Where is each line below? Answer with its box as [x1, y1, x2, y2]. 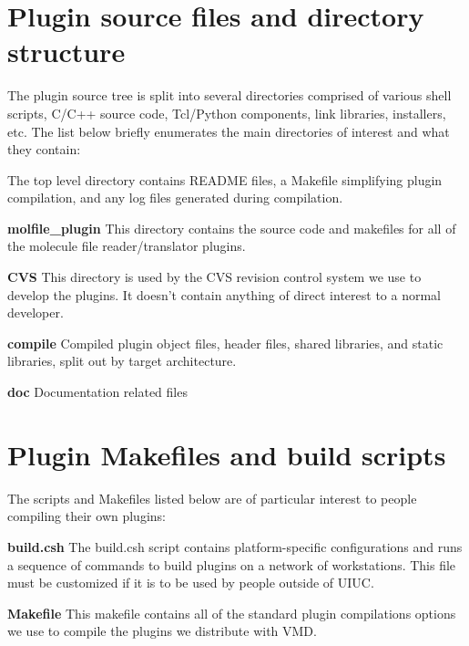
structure [7, 33, 126, 70]
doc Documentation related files [7, 382, 188, 401]
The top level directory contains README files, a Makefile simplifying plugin [7, 170, 443, 189]
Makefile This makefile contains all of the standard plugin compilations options [7, 603, 456, 622]
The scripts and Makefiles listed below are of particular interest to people [7, 488, 417, 507]
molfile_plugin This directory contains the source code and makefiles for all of [7, 218, 456, 237]
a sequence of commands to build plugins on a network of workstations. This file [7, 555, 456, 574]
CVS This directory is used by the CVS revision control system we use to [7, 267, 422, 287]
